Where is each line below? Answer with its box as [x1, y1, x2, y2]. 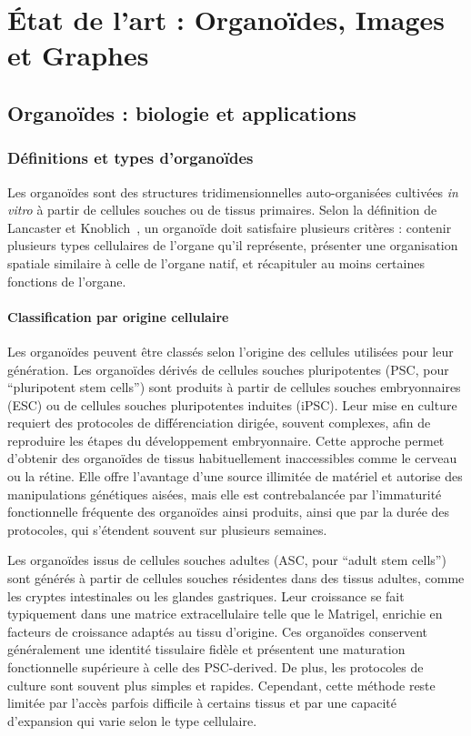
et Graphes [7, 36, 149, 74]
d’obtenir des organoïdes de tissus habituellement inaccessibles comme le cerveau [7, 449, 457, 468]
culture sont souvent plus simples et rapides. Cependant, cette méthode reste [7, 675, 436, 694]
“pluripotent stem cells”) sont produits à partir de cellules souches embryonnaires [7, 378, 461, 397]
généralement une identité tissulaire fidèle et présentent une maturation [7, 640, 406, 659]
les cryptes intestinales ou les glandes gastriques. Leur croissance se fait [7, 586, 405, 605]
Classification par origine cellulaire [7, 307, 229, 326]
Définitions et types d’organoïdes [7, 146, 254, 169]
